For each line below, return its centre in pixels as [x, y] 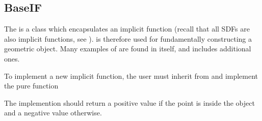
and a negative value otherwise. [53, 113]
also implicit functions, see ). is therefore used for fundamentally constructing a [128, 38]
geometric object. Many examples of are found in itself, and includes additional [128, 49]
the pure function [31, 86]
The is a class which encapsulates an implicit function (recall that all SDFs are [127, 29]
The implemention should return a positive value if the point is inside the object [129, 102]
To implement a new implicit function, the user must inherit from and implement [131, 75]
